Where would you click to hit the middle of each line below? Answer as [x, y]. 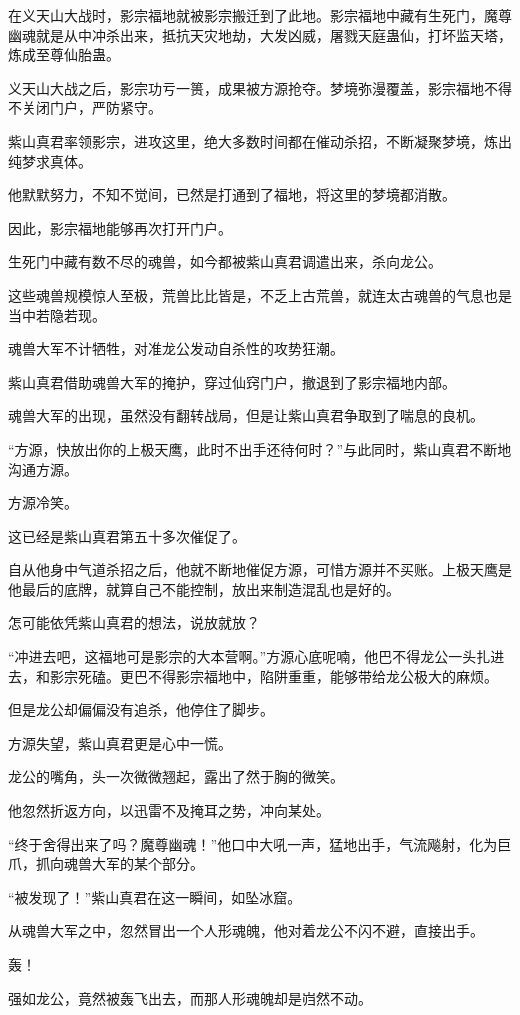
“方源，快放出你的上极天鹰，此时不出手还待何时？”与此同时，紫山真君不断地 [260, 448]
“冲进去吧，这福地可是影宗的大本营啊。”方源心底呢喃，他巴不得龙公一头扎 [249, 656]
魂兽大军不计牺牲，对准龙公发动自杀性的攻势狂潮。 [176, 348]
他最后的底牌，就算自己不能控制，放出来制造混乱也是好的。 [204, 588]
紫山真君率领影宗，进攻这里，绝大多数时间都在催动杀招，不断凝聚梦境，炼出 [260, 140]
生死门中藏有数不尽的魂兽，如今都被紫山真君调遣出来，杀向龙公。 [225, 261]
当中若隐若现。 [57, 314]
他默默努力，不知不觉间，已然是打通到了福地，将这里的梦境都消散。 [232, 194]
